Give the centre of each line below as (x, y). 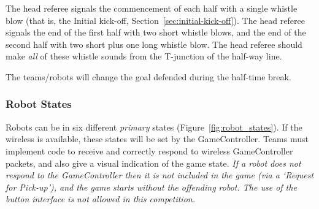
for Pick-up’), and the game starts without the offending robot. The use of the (151, 187)
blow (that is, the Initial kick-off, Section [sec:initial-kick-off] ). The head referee (155, 20)
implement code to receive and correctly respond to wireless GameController (149, 150)
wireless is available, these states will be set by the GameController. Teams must (157, 139)
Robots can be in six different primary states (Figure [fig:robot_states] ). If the (154, 127)
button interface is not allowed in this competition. (100, 199)
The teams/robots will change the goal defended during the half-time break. (148, 76)
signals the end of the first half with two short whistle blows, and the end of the (156, 32)
